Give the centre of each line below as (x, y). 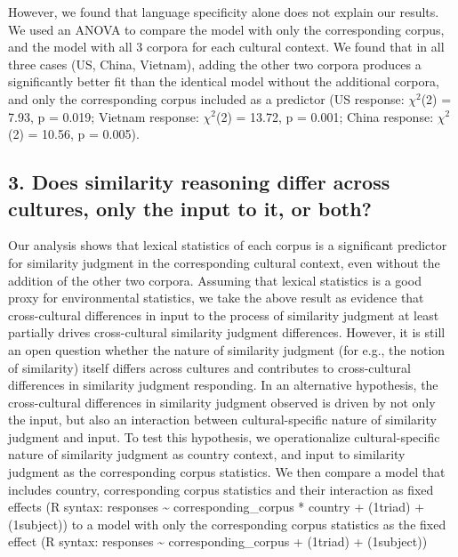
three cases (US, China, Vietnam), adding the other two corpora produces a (215, 64)
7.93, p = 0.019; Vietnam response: (104, 116)
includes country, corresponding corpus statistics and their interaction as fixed (221, 489)
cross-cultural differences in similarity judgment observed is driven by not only (222, 402)
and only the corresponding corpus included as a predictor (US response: (206, 98)
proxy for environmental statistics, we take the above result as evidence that (216, 298)
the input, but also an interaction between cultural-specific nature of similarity (222, 420)
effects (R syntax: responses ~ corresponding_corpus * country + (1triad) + (217, 507)
